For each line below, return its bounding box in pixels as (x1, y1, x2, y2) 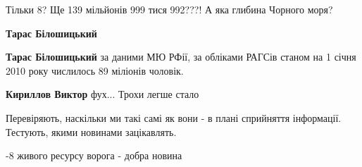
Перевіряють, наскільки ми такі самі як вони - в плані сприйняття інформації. (6, 110, 342, 125)
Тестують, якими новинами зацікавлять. (6, 124, 177, 139)
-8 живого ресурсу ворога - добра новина (6, 148, 182, 163)
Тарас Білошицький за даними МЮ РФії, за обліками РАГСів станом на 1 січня (6, 49, 356, 64)
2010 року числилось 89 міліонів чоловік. (6, 63, 184, 78)
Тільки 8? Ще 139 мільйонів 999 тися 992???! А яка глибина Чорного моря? (6, 2, 333, 16)
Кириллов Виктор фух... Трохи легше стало (6, 87, 199, 101)
